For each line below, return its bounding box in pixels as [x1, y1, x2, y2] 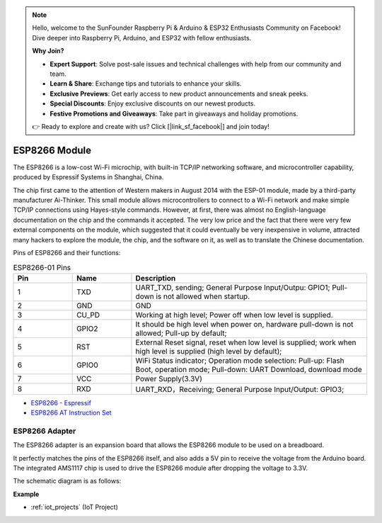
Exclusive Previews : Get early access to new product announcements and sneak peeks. [50, 89, 308, 98]
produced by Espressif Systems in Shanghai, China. [13, 173, 164, 181]
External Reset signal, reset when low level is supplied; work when [135, 337, 357, 347]
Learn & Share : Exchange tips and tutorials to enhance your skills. [50, 79, 242, 88]
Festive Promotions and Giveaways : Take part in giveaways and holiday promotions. [50, 109, 299, 118]
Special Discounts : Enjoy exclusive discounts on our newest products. [50, 99, 256, 108]
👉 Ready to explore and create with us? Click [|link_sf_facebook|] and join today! [32, 122, 270, 130]
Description [135, 273, 176, 283]
